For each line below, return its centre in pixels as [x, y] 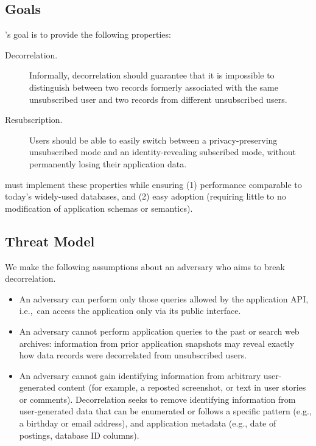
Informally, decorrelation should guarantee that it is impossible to [152, 75]
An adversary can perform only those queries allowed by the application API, [164, 298]
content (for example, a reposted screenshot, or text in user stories [182, 387]
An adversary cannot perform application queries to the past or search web [159, 331]
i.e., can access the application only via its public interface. [130, 311]
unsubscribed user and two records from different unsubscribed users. [158, 99]
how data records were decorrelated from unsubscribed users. [133, 355]
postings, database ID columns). [79, 435]
